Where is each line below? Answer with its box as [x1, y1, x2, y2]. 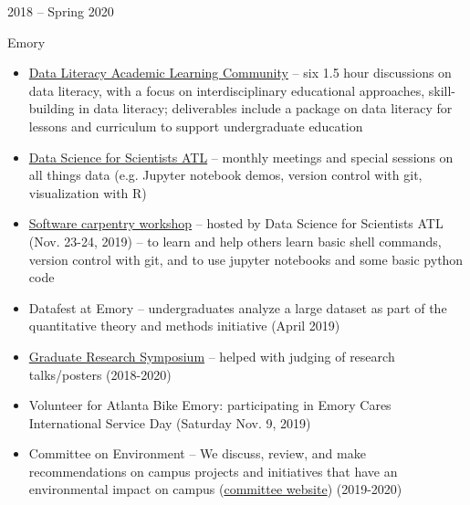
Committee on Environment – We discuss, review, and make [28, 444, 366, 463]
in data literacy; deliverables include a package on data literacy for [78, 99, 453, 118]
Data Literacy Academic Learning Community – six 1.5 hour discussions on [28, 63, 452, 82]
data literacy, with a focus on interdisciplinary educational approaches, [28, 80, 425, 100]
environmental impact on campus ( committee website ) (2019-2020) [28, 479, 402, 499]
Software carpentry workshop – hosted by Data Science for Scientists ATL [28, 214, 444, 233]
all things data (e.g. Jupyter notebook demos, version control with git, [28, 165, 423, 184]
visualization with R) [28, 183, 147, 202]
